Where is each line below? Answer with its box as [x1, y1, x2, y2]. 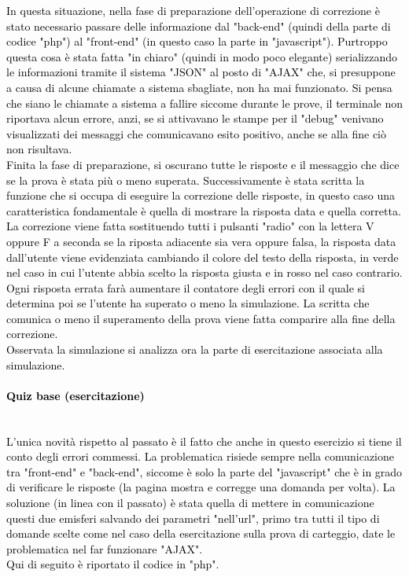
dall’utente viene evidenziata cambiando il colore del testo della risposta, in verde [6, 248, 399, 265]
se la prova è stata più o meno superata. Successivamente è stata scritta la [6, 171, 365, 188]
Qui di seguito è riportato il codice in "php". [6, 556, 219, 572]
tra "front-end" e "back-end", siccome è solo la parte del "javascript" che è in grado [6, 463, 403, 480]
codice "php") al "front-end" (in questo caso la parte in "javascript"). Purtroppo [6, 33, 388, 50]
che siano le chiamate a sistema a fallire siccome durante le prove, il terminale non [6, 94, 403, 111]
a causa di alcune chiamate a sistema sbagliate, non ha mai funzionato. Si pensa [6, 79, 392, 95]
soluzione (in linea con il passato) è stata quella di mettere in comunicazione [6, 494, 374, 511]
